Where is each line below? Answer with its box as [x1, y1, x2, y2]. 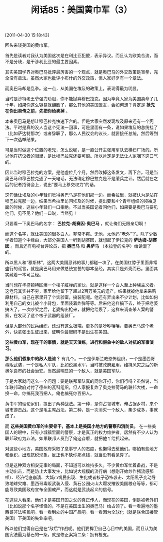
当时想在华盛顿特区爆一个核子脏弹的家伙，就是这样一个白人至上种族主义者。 [5, 282, 158, 288]
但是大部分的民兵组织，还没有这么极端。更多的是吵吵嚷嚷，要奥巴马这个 [5, 323, 149, 329]
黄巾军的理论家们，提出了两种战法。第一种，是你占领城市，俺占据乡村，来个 [5, 401, 158, 407]
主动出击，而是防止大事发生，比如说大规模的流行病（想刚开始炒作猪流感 [5, 468, 149, 474]
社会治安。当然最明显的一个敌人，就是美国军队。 [26, 368, 124, 374]
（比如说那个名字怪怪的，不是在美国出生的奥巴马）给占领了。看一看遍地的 [5, 503, 154, 509]
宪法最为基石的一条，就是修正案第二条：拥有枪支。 [9, 532, 112, 538]
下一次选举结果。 [5, 137, 39, 143]
